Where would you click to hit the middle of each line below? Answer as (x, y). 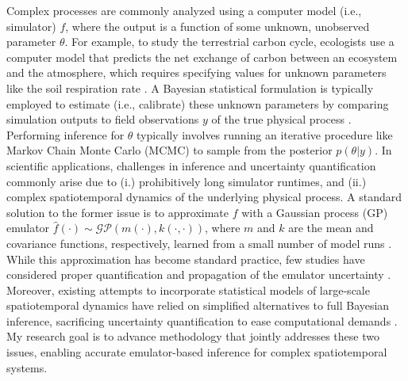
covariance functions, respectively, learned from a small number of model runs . (199, 243)
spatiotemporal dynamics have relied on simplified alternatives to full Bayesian (198, 305)
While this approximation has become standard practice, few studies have (186, 259)
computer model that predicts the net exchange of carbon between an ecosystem (202, 57)
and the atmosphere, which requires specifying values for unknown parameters (196, 72)
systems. (27, 367)
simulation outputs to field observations (103, 119)
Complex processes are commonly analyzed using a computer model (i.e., (184, 10)
